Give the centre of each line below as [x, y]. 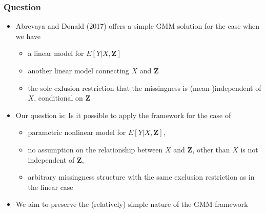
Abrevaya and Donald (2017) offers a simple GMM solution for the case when [137, 26]
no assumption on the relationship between [95, 149]
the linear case [50, 187]
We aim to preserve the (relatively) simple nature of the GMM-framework [132, 204]
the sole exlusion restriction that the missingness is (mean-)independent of [145, 88]
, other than [211, 149]
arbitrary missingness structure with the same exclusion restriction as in [141, 177]
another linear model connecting [78, 70]
